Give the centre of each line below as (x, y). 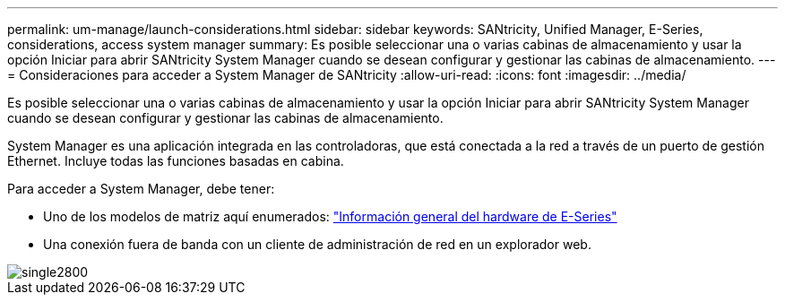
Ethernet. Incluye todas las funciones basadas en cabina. (176, 161)
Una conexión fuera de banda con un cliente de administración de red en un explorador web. (317, 244)
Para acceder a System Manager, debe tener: (141, 189)
